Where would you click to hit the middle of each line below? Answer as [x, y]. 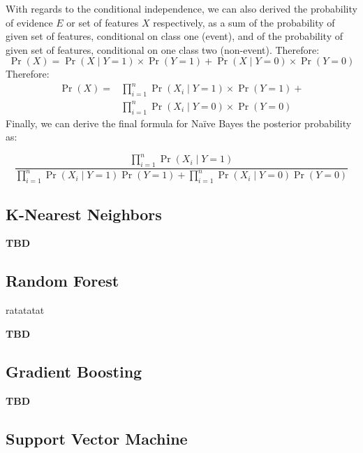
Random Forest [62, 281]
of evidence [29, 22]
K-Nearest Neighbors [84, 214]
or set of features [103, 22]
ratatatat [25, 310]
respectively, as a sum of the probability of [244, 22]
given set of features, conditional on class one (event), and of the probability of [175, 36]
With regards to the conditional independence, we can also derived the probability [181, 8]
